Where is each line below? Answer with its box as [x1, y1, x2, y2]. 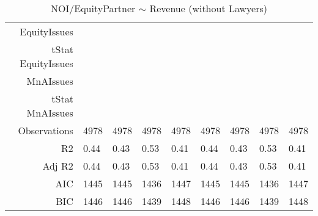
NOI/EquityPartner [51, 1, 136, 15]
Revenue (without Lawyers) [149, 1, 267, 15]
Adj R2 [42, 159, 73, 173]
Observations [18, 123, 73, 137]
